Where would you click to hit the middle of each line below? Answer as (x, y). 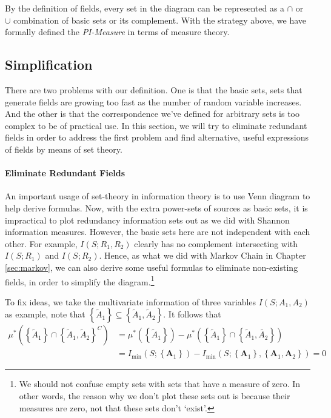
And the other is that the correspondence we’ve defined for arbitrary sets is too (152, 114)
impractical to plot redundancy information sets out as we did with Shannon (147, 220)
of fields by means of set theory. (64, 149)
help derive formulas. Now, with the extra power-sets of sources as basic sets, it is (156, 207)
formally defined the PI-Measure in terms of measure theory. (117, 32)
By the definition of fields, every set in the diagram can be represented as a (145, 8)
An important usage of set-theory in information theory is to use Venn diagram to (158, 196)
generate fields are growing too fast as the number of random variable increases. (153, 101)
